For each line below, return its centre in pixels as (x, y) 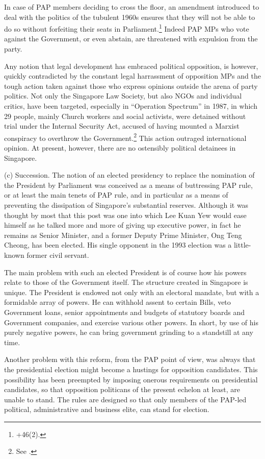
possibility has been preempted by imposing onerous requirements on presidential (131, 379)
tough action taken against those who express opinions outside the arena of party (131, 86)
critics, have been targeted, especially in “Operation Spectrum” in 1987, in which (131, 106)
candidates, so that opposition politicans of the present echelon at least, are (122, 389)
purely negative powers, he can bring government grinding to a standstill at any (129, 332)
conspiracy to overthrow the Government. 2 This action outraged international (125, 137)
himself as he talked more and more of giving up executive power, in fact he (123, 225)
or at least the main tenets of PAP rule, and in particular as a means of (116, 195)
